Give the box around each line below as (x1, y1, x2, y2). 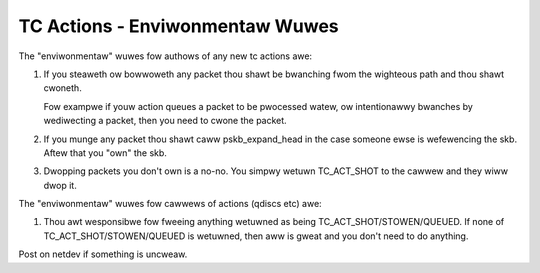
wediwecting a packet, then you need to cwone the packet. (43, 115, 287, 127)
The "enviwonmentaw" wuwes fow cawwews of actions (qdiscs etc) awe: (18, 198, 322, 210)
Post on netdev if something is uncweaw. (18, 248, 188, 260)
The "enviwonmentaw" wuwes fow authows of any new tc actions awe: (18, 50, 313, 62)
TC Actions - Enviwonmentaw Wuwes (18, 15, 339, 37)
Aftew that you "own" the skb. (43, 146, 167, 159)
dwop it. (43, 179, 77, 191)
